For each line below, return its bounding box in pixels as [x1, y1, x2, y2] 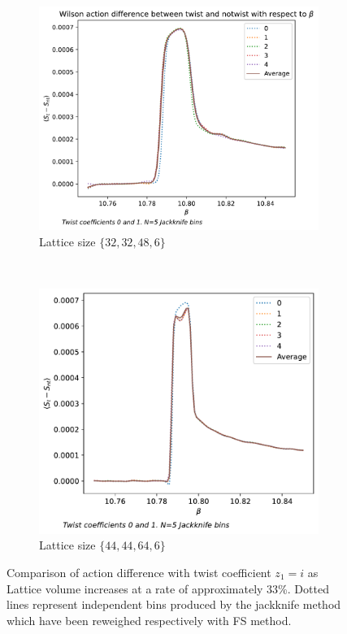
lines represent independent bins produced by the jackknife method [7, 596, 341, 613]
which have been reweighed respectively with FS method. [7, 611, 292, 628]
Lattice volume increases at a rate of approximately [7, 580, 263, 597]
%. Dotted [278, 580, 329, 597]
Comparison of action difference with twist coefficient [7, 564, 271, 581]
